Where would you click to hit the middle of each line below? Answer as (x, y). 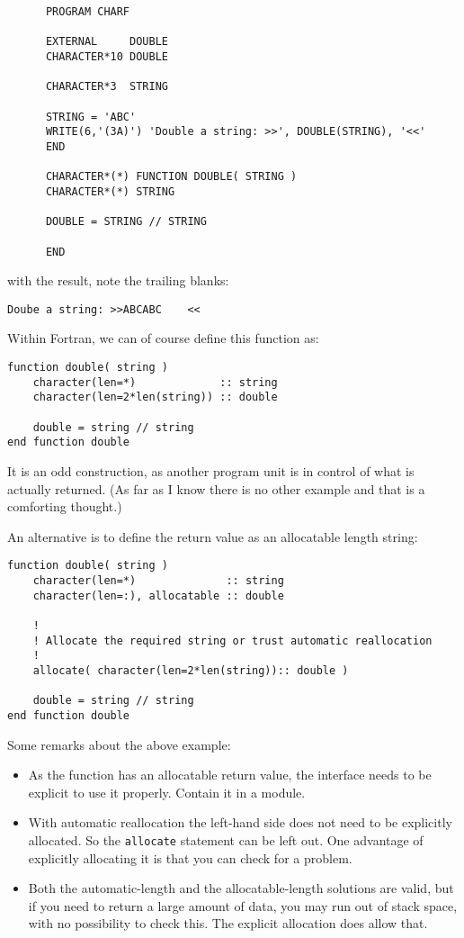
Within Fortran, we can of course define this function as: (163, 338)
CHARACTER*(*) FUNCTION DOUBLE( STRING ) (171, 177)
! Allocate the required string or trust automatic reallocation (232, 640)
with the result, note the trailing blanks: (118, 280)
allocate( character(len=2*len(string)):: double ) (191, 670)
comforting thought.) (65, 506)
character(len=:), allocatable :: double (158, 595)
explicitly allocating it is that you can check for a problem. (190, 857)
